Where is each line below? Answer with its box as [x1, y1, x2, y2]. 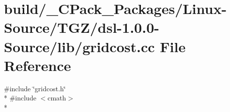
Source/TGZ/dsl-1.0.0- [4, 17, 159, 37]
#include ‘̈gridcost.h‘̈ [4, 83, 66, 93]
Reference [4, 55, 71, 75]
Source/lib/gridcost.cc [4, 36, 155, 56]
